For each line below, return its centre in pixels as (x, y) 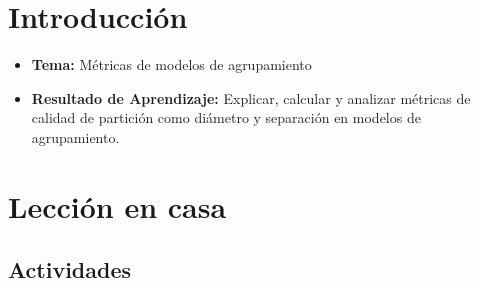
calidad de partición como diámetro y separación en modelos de (226, 117)
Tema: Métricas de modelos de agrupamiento (171, 64)
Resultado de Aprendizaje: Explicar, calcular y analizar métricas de (251, 97)
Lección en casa (117, 205)
